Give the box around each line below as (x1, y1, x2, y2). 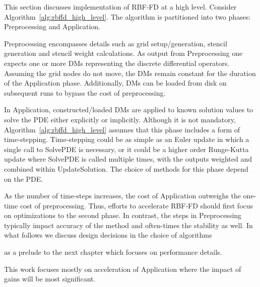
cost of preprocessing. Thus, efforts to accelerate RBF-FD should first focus (20, 200, 253, 210)
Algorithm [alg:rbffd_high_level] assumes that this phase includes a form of (4, 124, 240, 134)
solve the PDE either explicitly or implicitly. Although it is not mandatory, (4, 114, 236, 124)
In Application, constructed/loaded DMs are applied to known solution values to (4, 104, 253, 115)
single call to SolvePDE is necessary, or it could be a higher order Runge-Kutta (4, 143, 249, 154)
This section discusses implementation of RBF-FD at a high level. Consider (4, 2, 237, 12)
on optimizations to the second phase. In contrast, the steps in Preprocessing (4, 210, 242, 221)
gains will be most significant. (4, 273, 96, 284)
